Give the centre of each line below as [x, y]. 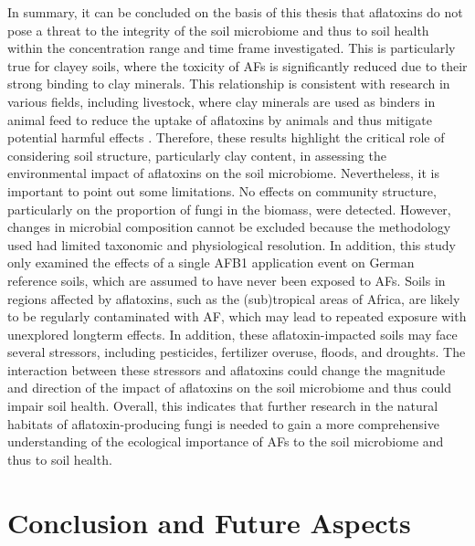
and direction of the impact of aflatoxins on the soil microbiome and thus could [230, 388]
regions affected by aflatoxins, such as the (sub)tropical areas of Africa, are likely [234, 298]
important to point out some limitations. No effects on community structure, [222, 190]
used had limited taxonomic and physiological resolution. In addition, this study [232, 244]
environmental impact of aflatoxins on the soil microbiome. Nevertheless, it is [223, 173]
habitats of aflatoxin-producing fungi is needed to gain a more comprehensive [223, 423]
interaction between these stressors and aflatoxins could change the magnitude [227, 369]
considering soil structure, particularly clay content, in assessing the [197, 155]
